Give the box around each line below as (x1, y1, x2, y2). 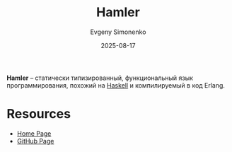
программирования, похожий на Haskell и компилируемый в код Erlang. (6, 81, 226, 89)
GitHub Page (16, 136, 54, 145)
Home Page (16, 129, 52, 138)
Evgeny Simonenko (90, 28, 146, 36)
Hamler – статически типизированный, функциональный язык (6, 74, 194, 82)
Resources (6, 106, 71, 122)
